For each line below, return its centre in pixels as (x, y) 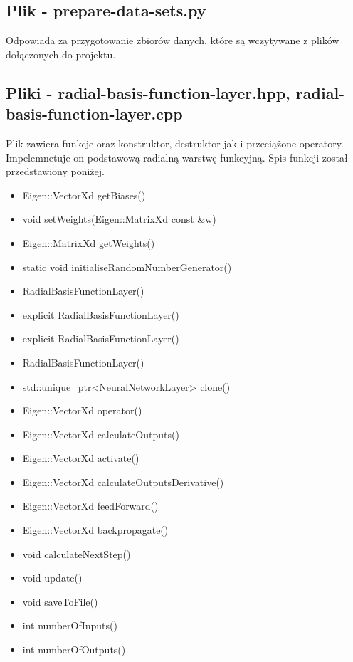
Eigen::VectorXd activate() (81, 458)
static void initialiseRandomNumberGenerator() (127, 267)
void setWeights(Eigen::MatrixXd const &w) (119, 219)
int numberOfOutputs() (74, 650)
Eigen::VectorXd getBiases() (84, 195)
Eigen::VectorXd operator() (82, 410)
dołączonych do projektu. (61, 54)
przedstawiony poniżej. (55, 171)
